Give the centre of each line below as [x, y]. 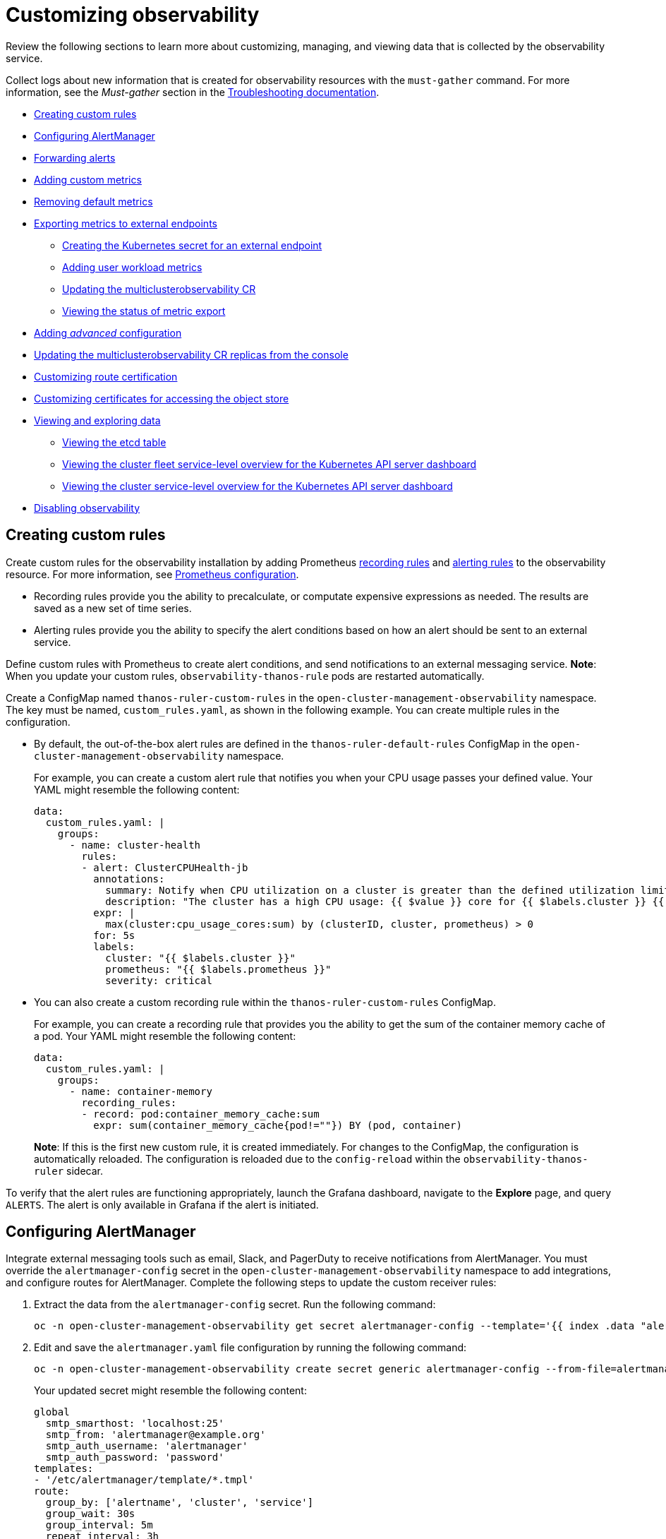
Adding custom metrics [88, 179]
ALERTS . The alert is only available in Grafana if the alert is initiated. [162, 1204]
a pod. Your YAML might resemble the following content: [165, 1036]
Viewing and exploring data [97, 420]
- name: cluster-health [135, 845]
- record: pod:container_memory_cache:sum [200, 1114]
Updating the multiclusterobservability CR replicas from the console [191, 354]
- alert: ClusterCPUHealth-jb [165, 867]
